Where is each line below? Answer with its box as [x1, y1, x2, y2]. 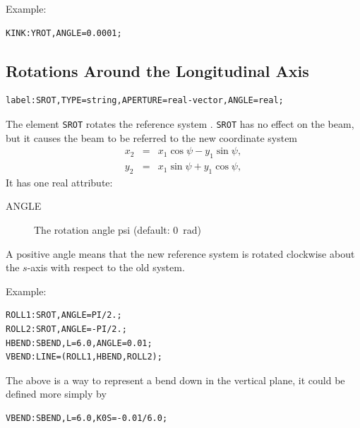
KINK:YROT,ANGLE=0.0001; [6, 28, 122, 38]
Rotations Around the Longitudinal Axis [6, 59, 309, 81]
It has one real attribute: [6, 174, 113, 189]
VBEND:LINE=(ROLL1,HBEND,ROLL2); [6, 352, 162, 362]
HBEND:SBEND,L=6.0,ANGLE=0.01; [6, 338, 152, 348]
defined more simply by [6, 386, 107, 401]
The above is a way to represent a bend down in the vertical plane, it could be [6, 372, 345, 387]
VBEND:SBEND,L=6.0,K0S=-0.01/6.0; [6, 413, 168, 424]
